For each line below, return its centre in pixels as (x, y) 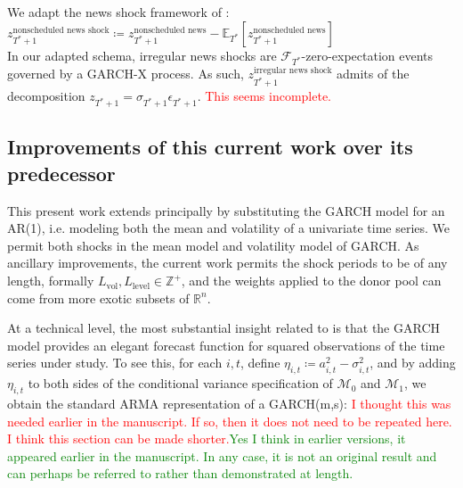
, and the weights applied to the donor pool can (311, 281)
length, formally (51, 281)
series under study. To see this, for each (115, 363)
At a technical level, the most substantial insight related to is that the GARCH (224, 328)
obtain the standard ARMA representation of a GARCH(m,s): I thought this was (229, 404)
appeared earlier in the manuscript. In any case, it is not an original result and (222, 455)
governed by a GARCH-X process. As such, (126, 74)
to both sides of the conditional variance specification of (180, 383)
